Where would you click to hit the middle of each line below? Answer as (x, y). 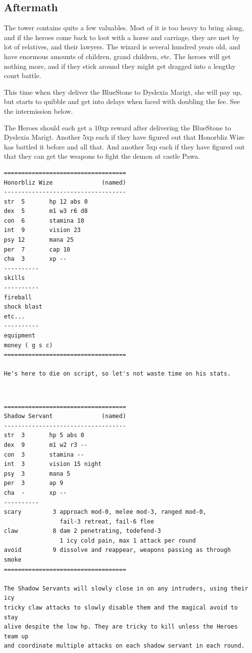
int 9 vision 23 (42, 230)
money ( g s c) (29, 345)
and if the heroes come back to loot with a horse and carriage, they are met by (122, 37)
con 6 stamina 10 (44, 221)
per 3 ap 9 (34, 483)
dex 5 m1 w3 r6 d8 (46, 211)
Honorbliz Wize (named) (65, 182)
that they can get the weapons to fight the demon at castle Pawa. (102, 156)
